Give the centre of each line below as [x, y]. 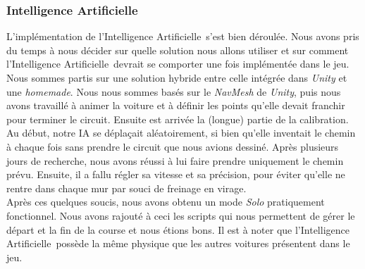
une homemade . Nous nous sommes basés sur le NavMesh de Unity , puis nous [174, 91]
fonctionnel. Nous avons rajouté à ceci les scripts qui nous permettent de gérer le [181, 215]
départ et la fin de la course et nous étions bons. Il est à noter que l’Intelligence [178, 229]
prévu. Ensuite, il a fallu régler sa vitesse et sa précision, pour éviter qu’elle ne [176, 174]
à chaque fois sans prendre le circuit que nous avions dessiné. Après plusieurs [173, 146]
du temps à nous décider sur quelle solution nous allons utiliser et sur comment [178, 50]
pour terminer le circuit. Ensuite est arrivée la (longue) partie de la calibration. [178, 119]
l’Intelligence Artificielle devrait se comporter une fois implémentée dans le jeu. [178, 64]
